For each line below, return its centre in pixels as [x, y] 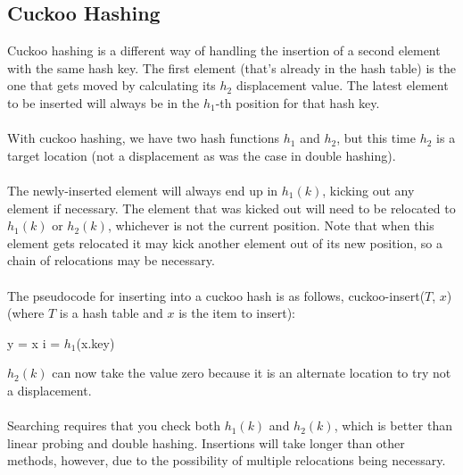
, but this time [376, 138]
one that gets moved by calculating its [112, 85]
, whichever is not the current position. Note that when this [271, 225]
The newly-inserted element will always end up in [143, 190]
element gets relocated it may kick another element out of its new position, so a [225, 242]
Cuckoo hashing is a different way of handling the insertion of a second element [224, 50]
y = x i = [34, 342]
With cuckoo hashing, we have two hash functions [144, 138]
